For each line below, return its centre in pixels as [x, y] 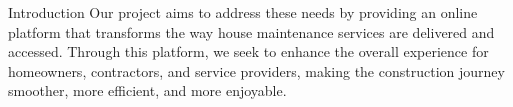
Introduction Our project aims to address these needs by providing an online [243, 12]
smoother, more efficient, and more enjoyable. [147, 90]
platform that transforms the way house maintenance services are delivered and [251, 31]
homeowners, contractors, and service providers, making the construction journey [256, 70]
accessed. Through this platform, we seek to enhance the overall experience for [248, 51]
